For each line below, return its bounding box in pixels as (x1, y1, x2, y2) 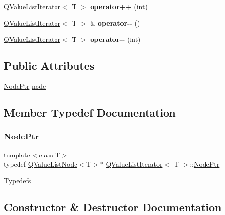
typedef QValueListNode (4, 159, 77, 169)
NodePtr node (4, 80, 46, 91)
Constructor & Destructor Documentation (4, 199, 222, 214)
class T (39, 149, 60, 159)
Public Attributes (4, 58, 94, 73)
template (4, 149, 30, 159)
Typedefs (4, 175, 31, 185)
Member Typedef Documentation (4, 104, 176, 119)
